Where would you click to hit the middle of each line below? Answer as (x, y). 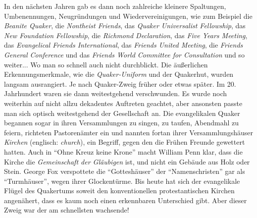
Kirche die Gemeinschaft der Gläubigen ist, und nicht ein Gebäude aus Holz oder (127, 161)
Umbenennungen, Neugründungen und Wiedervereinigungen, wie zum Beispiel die (128, 16)
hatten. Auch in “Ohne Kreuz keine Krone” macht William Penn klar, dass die (123, 151)
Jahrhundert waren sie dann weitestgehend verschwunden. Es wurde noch (116, 93)
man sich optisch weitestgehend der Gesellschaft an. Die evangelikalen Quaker (122, 113)
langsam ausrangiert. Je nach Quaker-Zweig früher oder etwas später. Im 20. (120, 83)
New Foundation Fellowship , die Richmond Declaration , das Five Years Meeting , (126, 35)
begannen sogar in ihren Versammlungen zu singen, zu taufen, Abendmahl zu (122, 123)
